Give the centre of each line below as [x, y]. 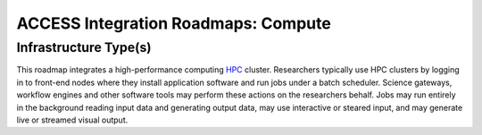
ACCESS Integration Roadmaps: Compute [174, 23]
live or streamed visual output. [72, 120]
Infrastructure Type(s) [84, 47]
